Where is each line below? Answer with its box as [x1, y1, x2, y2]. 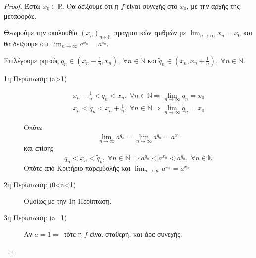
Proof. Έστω [4, 1, 41, 11]
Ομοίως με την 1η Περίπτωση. [24, 196, 112, 206]
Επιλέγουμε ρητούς [4, 55, 59, 65]
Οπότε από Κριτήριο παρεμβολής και [24, 162, 131, 172]
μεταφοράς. [4, 10, 37, 21]
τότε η [63, 229, 82, 239]
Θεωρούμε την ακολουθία [4, 27, 78, 38]
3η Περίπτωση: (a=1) [4, 212, 67, 222]
